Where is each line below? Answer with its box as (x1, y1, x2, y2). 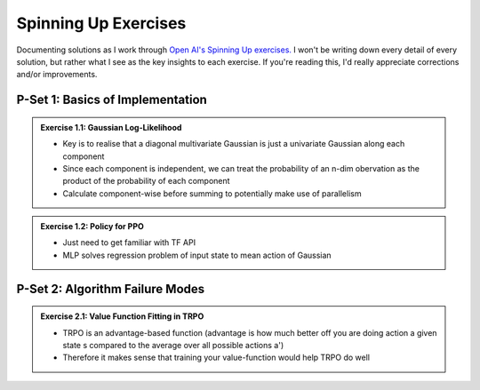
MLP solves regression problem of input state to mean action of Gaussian (62, 250, 332, 260)
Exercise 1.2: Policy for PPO (40, 221, 144, 232)
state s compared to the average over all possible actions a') (62, 340, 284, 351)
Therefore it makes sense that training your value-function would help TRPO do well (62, 352, 371, 363)
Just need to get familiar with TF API (62, 237, 196, 248)
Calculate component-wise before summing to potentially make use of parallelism (62, 187, 362, 199)
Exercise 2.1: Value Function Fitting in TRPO (40, 311, 204, 322)
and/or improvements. (16, 69, 98, 80)
